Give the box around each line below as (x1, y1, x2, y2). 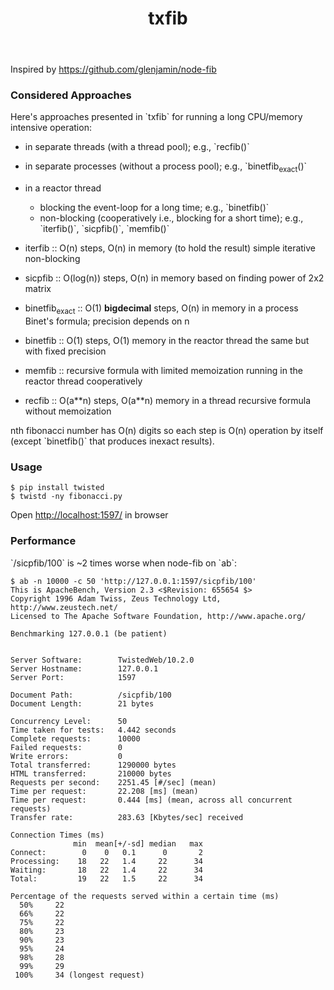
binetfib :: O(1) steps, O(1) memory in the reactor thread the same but (24, 335, 310, 347)
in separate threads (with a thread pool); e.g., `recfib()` (24, 141, 250, 153)
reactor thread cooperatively (24, 375, 143, 387)
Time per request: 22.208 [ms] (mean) (10, 786, 199, 796)
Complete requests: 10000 (10, 733, 141, 744)
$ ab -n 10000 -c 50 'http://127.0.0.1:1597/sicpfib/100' (10, 576, 257, 586)
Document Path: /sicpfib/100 (10, 690, 172, 700)
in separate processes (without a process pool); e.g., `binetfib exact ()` (24, 160, 308, 175)
